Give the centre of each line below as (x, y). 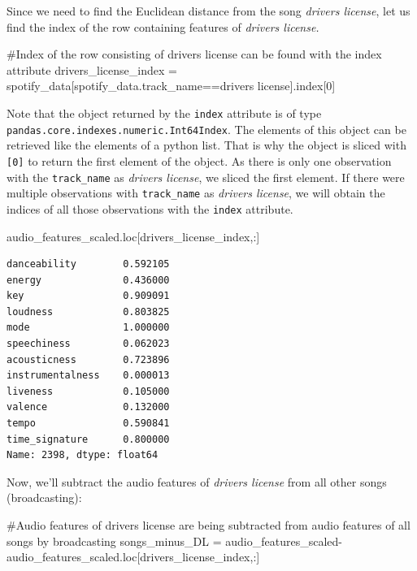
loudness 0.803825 (88, 311)
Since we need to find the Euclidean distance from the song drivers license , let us (208, 11)
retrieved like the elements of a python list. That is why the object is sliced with (206, 145)
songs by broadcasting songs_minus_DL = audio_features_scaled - (174, 541)
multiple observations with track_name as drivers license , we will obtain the (196, 193)
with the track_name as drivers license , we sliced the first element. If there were (206, 177)
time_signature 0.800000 (88, 439)
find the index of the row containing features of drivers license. (163, 26)
